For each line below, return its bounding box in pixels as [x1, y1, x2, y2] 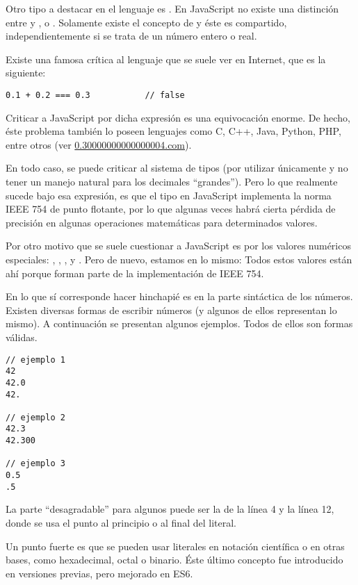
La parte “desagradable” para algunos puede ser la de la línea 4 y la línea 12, [6, 502, 334, 516]
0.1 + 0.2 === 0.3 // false [6, 90, 185, 100]
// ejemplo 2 [6, 412, 65, 422]
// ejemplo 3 [6, 459, 65, 469]
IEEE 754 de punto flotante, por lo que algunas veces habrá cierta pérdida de [6, 201, 336, 216]
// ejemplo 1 [6, 354, 65, 365]
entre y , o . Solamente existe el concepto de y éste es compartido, [6, 15, 287, 29]
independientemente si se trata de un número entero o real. [6, 28, 257, 43]
